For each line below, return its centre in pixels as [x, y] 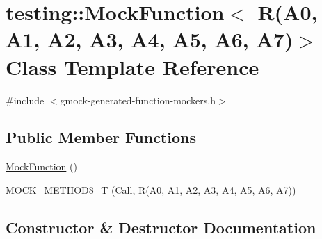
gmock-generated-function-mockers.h [138, 100]
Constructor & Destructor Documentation [161, 227]
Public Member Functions [101, 137]
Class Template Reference [132, 66]
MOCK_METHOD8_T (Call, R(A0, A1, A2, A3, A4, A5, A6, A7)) [151, 189]
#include [25, 100]
